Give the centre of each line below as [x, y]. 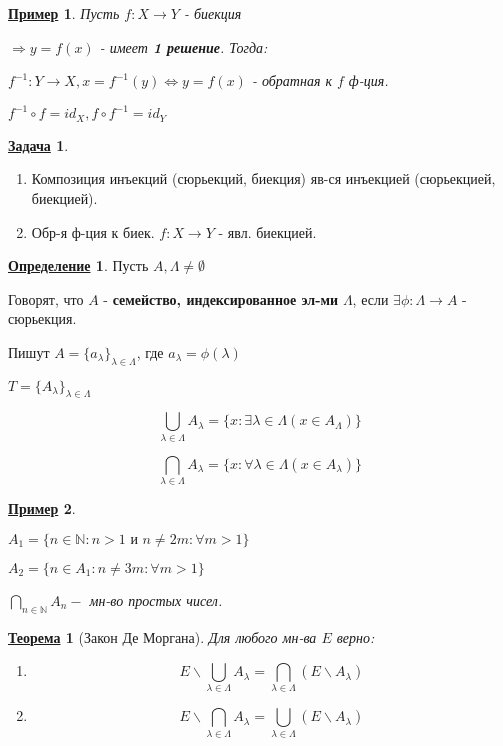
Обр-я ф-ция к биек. [93, 231]
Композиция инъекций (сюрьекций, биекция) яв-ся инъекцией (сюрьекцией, [263, 178]
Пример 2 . [42, 508]
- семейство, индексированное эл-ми [221, 298]
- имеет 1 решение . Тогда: [183, 46]
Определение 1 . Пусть [78, 265]
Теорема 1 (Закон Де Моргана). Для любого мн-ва [162, 636]
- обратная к [291, 80]
